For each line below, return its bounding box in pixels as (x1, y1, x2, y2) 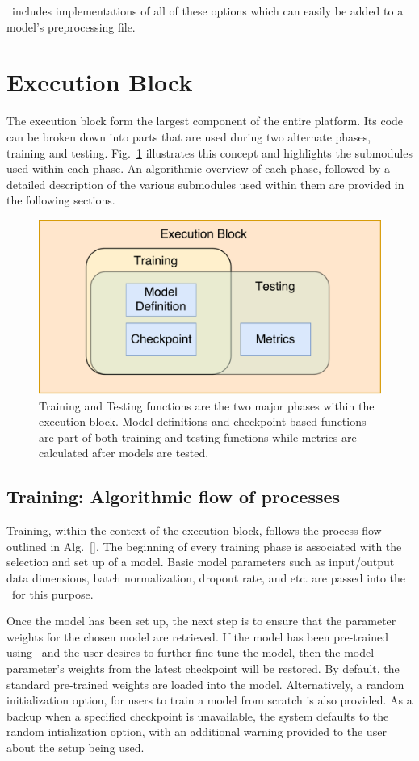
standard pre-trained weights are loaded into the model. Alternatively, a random (6, 675, 404, 692)
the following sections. (6, 191, 115, 208)
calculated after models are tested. (39, 444, 209, 461)
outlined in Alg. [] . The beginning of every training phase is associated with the (6, 537, 402, 554)
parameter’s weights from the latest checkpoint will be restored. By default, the (6, 659, 400, 676)
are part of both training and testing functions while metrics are (39, 428, 357, 445)
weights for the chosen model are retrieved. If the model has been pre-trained (6, 628, 388, 645)
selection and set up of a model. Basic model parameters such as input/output (6, 553, 395, 570)
